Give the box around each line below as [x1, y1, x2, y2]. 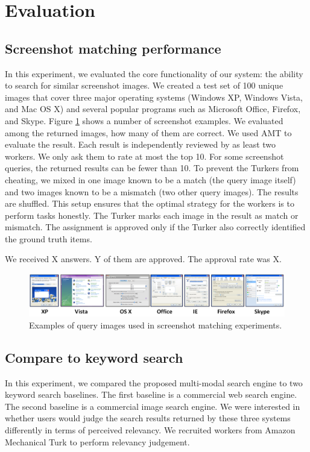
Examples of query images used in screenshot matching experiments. [29, 318, 282, 331]
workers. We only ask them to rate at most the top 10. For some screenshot [5, 149, 284, 162]
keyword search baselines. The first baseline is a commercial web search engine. [5, 388, 297, 401]
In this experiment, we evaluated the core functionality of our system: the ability [5, 67, 303, 80]
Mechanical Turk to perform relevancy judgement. [5, 435, 190, 448]
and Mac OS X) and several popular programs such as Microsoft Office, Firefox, [5, 102, 301, 115]
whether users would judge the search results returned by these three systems [5, 412, 291, 424]
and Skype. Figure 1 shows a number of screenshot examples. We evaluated [5, 114, 283, 127]
